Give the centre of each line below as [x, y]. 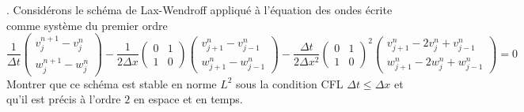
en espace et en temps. [188, 99]
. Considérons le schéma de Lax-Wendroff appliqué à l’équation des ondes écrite [199, 9]
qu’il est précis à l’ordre [64, 99]
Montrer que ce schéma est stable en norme [112, 83]
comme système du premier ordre [87, 25]
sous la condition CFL [290, 83]
